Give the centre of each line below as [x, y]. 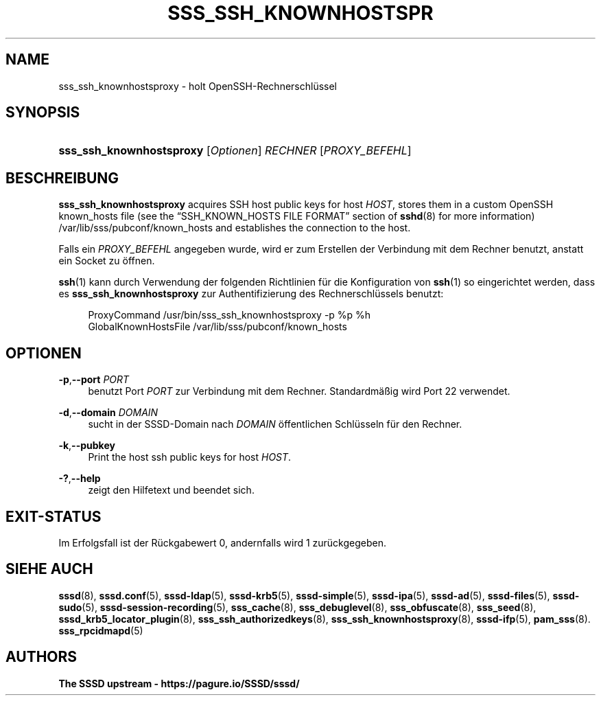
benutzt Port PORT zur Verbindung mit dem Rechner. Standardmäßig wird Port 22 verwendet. [299, 391]
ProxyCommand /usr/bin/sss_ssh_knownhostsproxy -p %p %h [229, 315]
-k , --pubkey [87, 446]
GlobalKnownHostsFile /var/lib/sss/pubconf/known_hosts [217, 327]
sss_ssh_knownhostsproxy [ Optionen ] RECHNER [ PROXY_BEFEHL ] [235, 151]
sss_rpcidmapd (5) [101, 630]
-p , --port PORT [94, 380]
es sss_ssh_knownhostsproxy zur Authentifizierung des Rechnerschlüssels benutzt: [251, 294]
